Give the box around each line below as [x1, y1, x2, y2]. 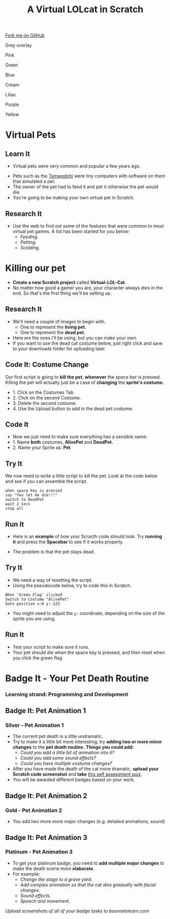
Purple [5, 101, 19, 108]
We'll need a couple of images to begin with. [12, 318, 106, 324]
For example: [12, 871, 40, 877]
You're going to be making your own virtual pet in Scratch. [12, 195, 134, 201]
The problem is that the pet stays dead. [12, 549, 95, 554]
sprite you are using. [12, 616, 56, 622]
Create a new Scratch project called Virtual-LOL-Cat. [12, 279, 126, 285]
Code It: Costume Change [5, 361, 89, 369]
